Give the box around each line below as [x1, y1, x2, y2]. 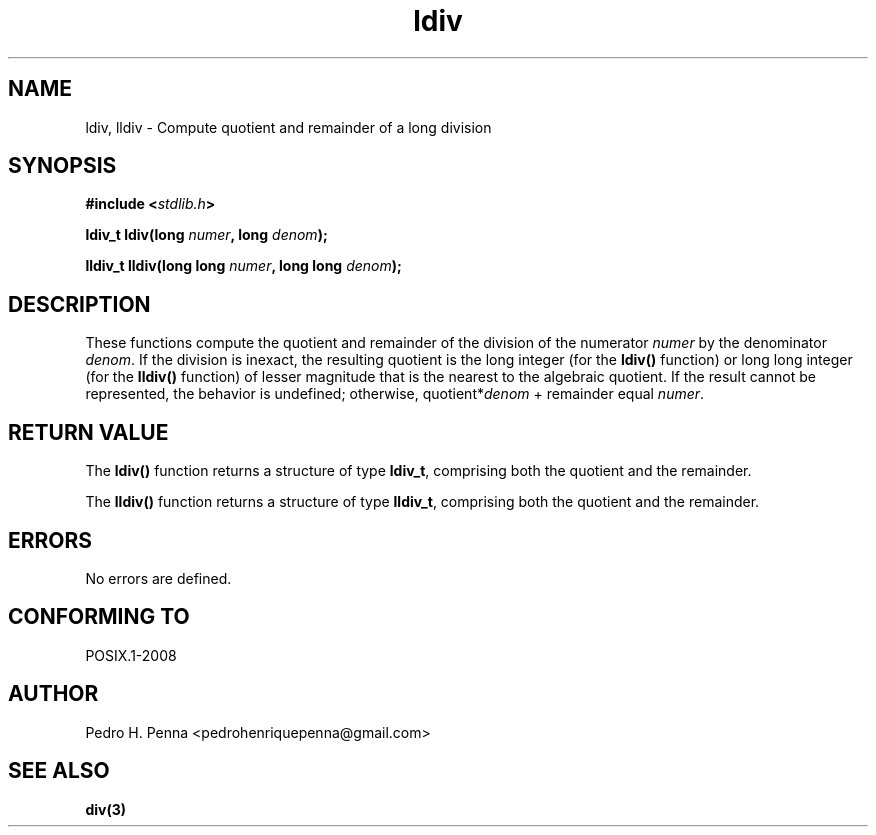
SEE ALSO [8, 758, 110, 784]
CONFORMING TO [8, 604, 190, 630]
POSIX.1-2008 [85, 646, 177, 664]
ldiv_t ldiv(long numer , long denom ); [85, 226, 328, 244]
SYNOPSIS [8, 153, 117, 179]
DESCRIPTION [8, 291, 151, 317]
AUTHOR [8, 681, 99, 707]
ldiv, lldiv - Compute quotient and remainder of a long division [85, 118, 492, 136]
